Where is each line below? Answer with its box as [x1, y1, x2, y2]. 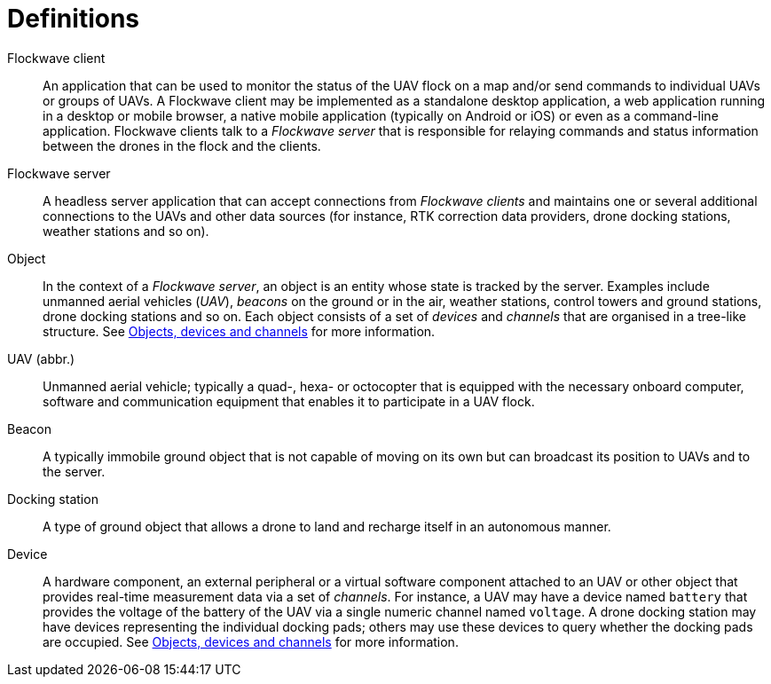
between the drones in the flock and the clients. [43, 138, 321, 153]
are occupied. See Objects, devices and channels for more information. [43, 633, 459, 649]
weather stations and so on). [43, 223, 209, 239]
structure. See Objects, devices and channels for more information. [43, 323, 436, 339]
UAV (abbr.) [7, 350, 75, 366]
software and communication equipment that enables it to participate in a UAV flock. [43, 393, 535, 409]
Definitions [7, 4, 140, 34]
